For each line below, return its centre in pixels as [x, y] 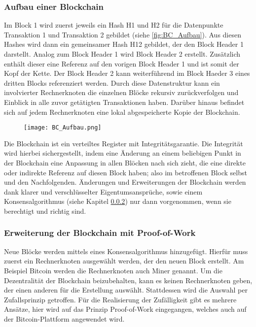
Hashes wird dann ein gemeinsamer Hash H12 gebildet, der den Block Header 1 [124, 44]
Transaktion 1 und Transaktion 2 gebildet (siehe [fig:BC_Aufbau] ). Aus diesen [123, 34]
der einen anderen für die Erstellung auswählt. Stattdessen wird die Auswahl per [126, 290]
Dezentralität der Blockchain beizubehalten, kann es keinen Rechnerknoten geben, [128, 280]
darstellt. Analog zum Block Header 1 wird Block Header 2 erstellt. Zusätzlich [122, 54]
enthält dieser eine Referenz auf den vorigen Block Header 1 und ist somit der [122, 63]
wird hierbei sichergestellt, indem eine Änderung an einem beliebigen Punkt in [123, 153]
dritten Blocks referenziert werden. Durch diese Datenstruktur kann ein [112, 82]
